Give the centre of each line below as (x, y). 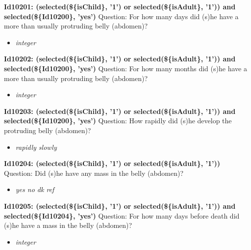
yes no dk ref (35, 189)
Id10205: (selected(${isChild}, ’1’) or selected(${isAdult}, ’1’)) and (120, 206)
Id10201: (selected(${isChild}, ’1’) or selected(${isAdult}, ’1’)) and (120, 6)
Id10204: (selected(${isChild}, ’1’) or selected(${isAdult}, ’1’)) (112, 163)
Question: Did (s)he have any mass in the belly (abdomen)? (94, 173)
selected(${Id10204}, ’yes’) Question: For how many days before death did (122, 215)
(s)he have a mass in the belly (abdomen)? (68, 225)
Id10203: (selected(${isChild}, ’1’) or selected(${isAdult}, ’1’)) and (120, 111)
